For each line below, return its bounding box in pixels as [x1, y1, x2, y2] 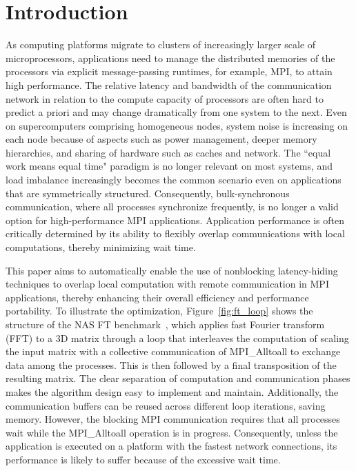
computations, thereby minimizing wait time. [6, 240, 196, 254]
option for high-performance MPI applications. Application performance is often [6, 212, 345, 227]
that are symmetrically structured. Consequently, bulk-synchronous [6, 186, 290, 200]
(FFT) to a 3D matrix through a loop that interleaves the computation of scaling [6, 330, 349, 345]
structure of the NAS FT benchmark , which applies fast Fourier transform [6, 317, 325, 331]
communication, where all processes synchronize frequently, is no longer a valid [6, 199, 339, 214]
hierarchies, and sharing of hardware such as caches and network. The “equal [6, 145, 331, 159]
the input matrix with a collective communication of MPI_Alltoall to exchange [6, 344, 341, 359]
